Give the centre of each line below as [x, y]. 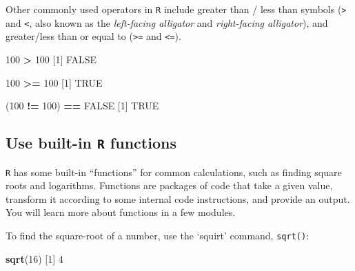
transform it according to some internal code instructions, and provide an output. [178, 198]
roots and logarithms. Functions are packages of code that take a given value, [169, 185]
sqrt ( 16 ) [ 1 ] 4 [34, 258]
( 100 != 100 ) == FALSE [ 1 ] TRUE [82, 106]
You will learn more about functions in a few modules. [121, 212]
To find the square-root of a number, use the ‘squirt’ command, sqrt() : [158, 235]
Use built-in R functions [91, 143]
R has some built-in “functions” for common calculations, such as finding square [174, 172]
